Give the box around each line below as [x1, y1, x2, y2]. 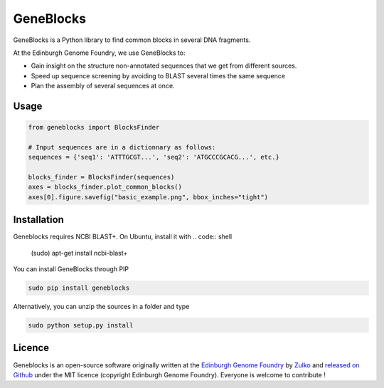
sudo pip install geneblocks [28, 284, 130, 292]
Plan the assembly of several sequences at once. [31, 82, 175, 90]
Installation [13, 214, 64, 226]
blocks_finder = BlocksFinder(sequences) [28, 173, 175, 182]
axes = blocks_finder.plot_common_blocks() [28, 183, 183, 192]
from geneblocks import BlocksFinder [28, 123, 160, 132]
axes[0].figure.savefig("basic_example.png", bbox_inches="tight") [28, 193, 269, 201]
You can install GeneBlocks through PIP [13, 265, 129, 273]
